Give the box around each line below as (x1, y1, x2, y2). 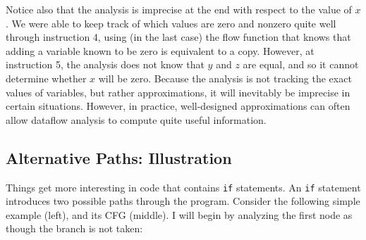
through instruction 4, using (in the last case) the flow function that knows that (6, 30, 351, 44)
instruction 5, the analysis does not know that (6, 57, 205, 72)
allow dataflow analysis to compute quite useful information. (6, 112, 267, 127)
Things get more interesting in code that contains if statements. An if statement (6, 179, 361, 194)
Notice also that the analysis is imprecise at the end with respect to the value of (6, 2, 352, 16)
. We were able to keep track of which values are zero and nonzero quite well (6, 15, 336, 30)
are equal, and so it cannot (243, 57, 359, 72)
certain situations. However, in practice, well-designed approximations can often (6, 99, 350, 113)
